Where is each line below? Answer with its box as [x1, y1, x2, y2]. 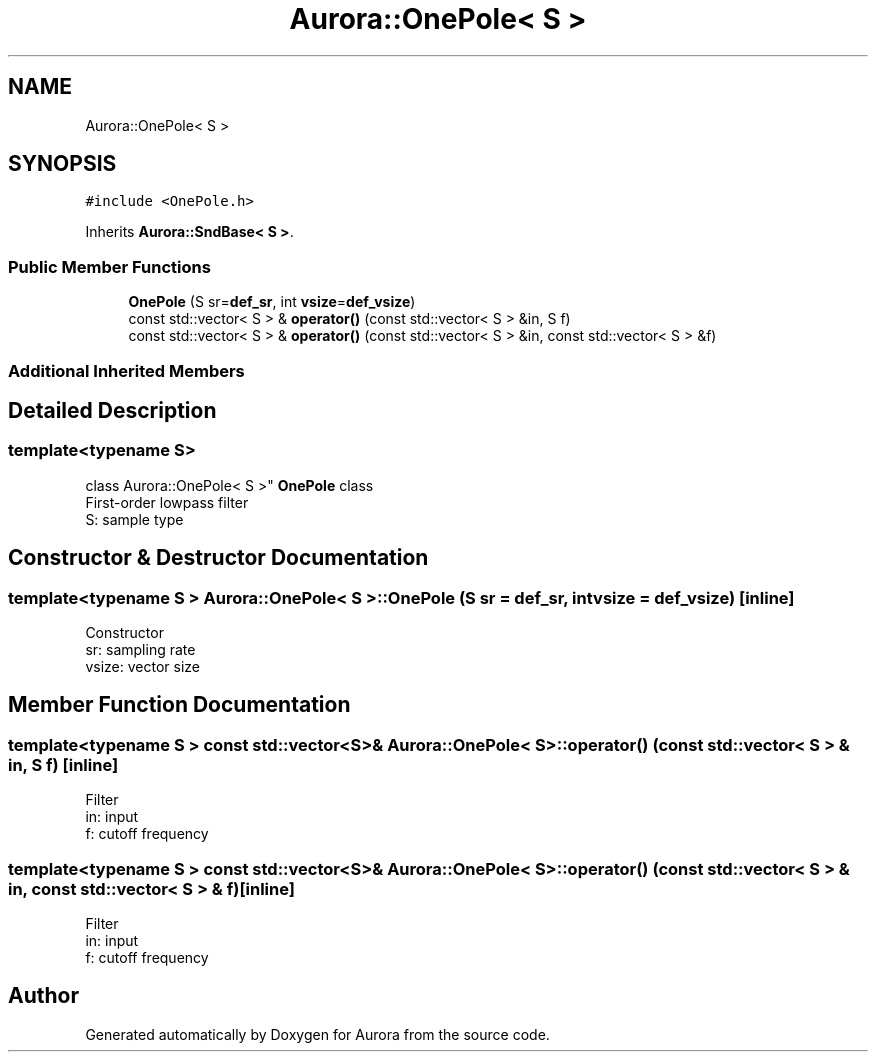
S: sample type [85, 510, 184, 528]
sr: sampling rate [85, 641, 196, 658]
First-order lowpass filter [85, 493, 249, 511]
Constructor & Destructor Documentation [8, 545, 429, 571]
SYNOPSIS [8, 151, 117, 177]
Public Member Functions [8, 256, 211, 277]
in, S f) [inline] [8, 754, 119, 775]
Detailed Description [8, 397, 217, 423]
